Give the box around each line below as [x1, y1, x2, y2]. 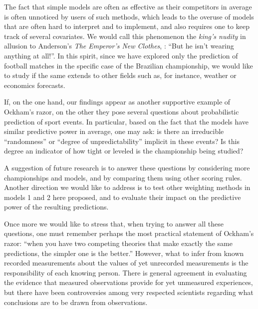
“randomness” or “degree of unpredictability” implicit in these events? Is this [4, 135, 240, 146]
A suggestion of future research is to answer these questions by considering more [4, 162, 250, 172]
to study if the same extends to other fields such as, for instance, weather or [4, 70, 237, 80]
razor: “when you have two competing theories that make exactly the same [4, 238, 233, 248]
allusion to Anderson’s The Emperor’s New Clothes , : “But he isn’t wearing [4, 40, 234, 51]
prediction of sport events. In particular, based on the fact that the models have [4, 116, 249, 126]
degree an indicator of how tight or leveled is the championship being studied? [4, 145, 244, 156]
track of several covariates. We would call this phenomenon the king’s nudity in [4, 30, 246, 41]
